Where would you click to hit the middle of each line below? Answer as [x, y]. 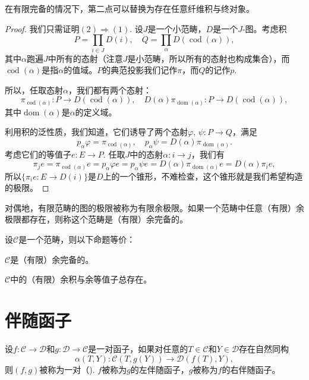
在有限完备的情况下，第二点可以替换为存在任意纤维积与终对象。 [130, 8]
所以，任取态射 [34, 89]
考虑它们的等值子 [38, 154]
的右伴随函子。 [251, 369]
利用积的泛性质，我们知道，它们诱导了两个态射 [96, 132]
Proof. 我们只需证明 [42, 28]
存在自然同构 [264, 348]
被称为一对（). [67, 369]
